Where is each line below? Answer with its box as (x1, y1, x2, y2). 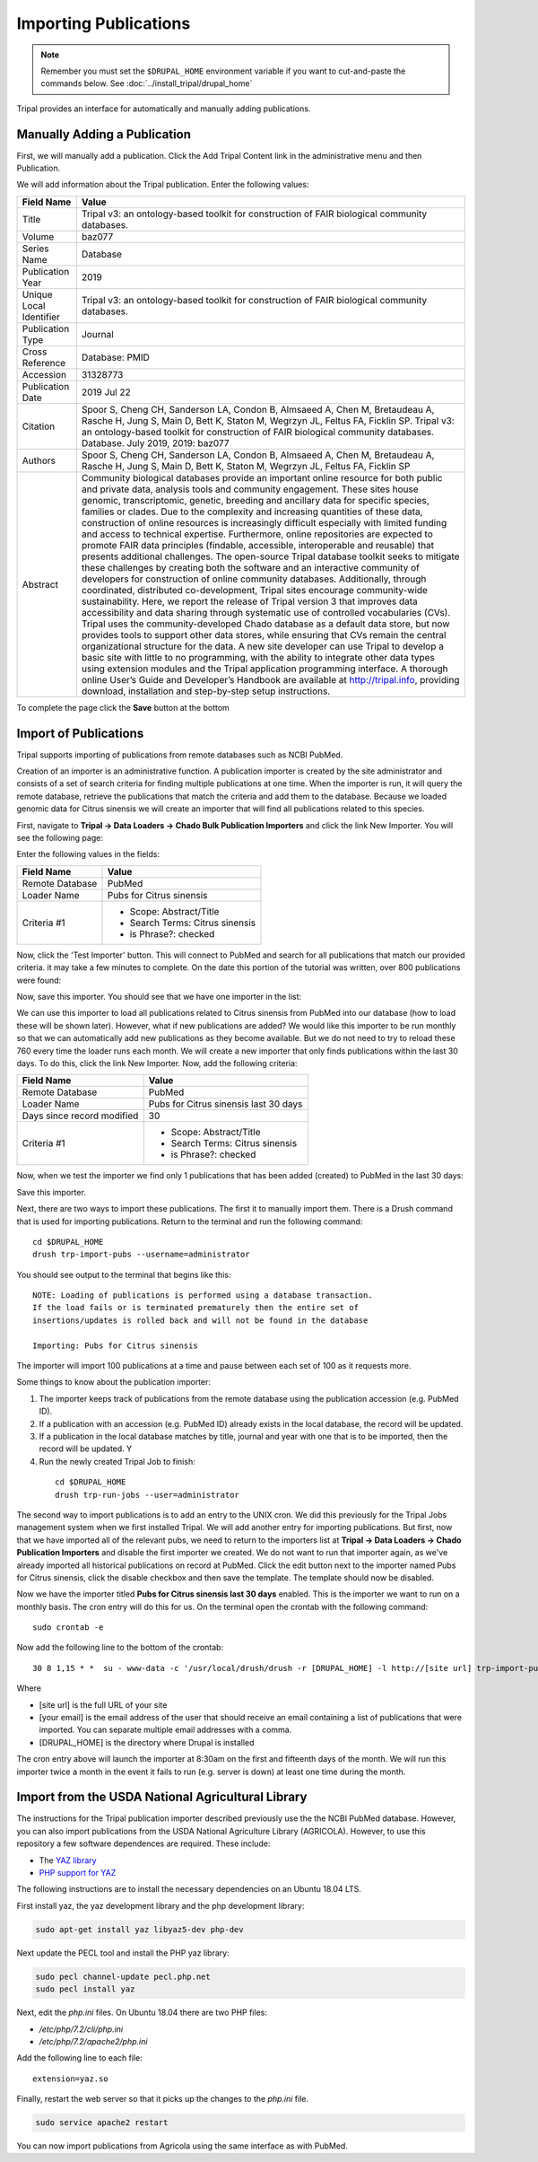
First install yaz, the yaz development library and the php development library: (16, 1900, 305, 1911)
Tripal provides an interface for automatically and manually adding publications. (16, 103, 311, 114)
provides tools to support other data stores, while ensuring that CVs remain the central (81, 628, 447, 641)
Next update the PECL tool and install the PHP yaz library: (16, 1948, 230, 1958)
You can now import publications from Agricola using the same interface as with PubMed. (16, 2140, 349, 2151)
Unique (22, 288, 53, 301)
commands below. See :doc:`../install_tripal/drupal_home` (40, 78, 253, 89)
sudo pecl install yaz (35, 1984, 135, 1994)
